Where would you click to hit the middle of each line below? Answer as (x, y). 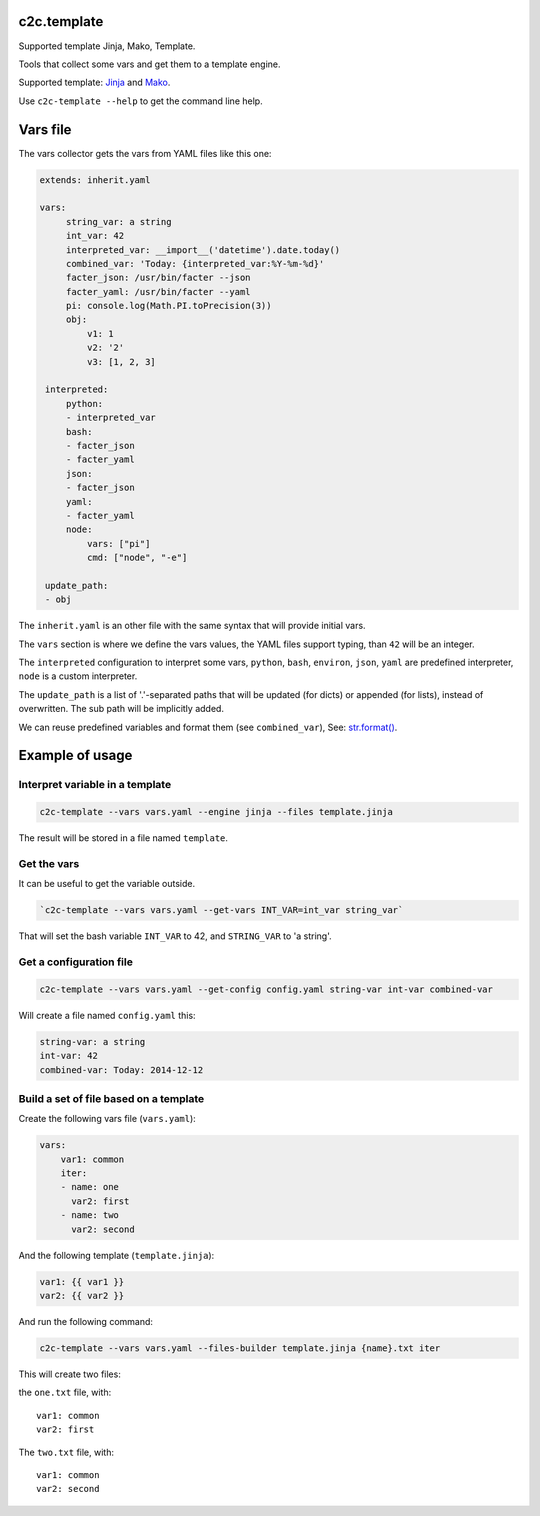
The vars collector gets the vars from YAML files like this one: (145, 153)
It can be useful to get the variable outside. (107, 884)
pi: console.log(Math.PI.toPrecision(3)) (168, 306)
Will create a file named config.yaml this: (107, 1015)
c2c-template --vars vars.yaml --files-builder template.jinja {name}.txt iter (240, 1348)
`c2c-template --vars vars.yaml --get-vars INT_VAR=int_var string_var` (221, 910)
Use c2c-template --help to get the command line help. (141, 101)
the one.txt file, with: (65, 1392)
